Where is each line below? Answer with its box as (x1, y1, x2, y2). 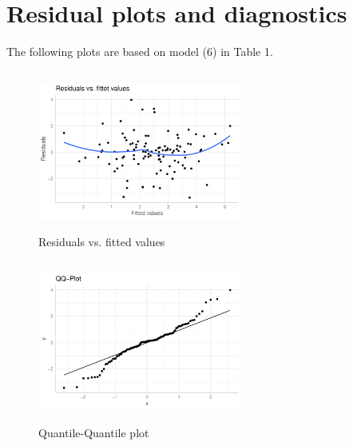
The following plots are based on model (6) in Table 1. (6, 43, 273, 60)
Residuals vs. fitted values (38, 233, 165, 250)
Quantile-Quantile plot (38, 424, 149, 440)
